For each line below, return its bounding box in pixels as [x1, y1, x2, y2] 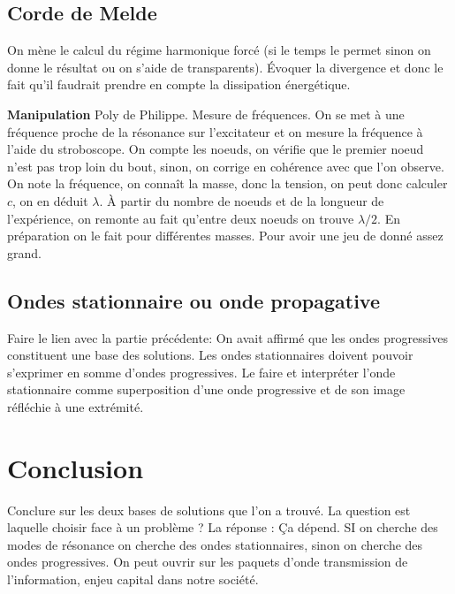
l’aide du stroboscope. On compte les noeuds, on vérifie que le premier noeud [7, 140, 424, 158]
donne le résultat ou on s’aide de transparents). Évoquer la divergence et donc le [7, 57, 444, 76]
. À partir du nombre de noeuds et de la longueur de [99, 191, 384, 209]
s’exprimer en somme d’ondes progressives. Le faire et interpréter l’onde [7, 362, 396, 381]
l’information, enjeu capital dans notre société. [7, 570, 259, 588]
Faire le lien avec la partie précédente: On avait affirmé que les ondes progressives [7, 328, 448, 346]
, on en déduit [12, 191, 88, 209]
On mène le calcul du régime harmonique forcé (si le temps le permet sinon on [7, 41, 431, 59]
